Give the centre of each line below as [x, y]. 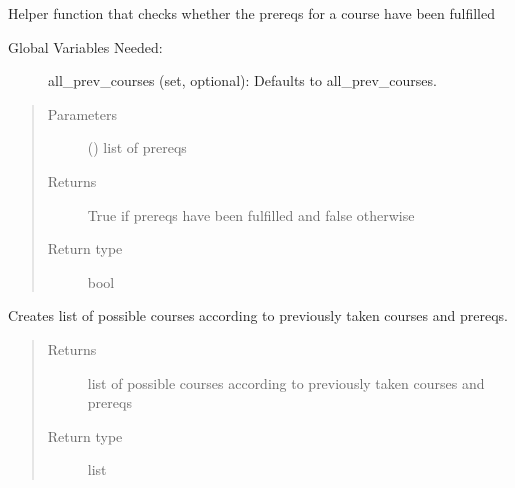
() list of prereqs [137, 147]
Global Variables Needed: [85, 46]
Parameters [82, 113]
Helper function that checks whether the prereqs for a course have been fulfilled [251, 13]
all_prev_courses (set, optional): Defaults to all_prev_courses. [242, 80]
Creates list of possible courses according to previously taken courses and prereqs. [258, 315]
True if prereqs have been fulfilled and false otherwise [251, 214]
